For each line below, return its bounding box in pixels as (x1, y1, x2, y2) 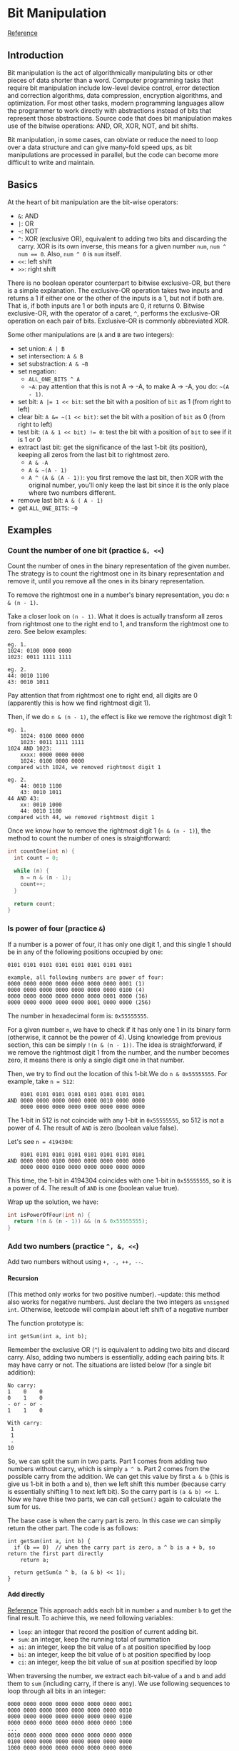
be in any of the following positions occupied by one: (7, 948, 163, 956)
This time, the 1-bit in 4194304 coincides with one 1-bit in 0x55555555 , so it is (7, 1176, 232, 1185)
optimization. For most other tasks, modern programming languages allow (7, 99, 225, 107)
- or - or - (7, 1400, 43, 1408)
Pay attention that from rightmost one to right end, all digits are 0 (7, 691, 198, 700)
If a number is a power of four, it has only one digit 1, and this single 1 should (7, 940, 232, 948)
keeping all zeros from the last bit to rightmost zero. (17, 450, 170, 458)
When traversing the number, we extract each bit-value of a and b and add (7, 1671, 226, 1680)
